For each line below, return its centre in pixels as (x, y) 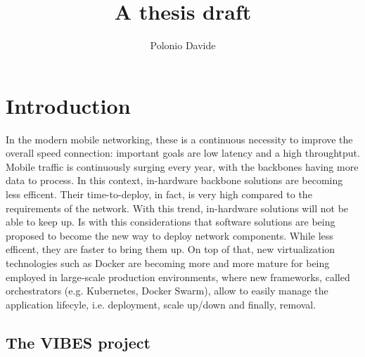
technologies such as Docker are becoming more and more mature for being (168, 263)
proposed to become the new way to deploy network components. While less (169, 235)
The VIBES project (78, 342)
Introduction (68, 105)
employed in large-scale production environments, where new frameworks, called (178, 277)
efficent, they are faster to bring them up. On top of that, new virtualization (171, 249)
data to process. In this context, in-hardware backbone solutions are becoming (174, 180)
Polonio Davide (183, 45)
